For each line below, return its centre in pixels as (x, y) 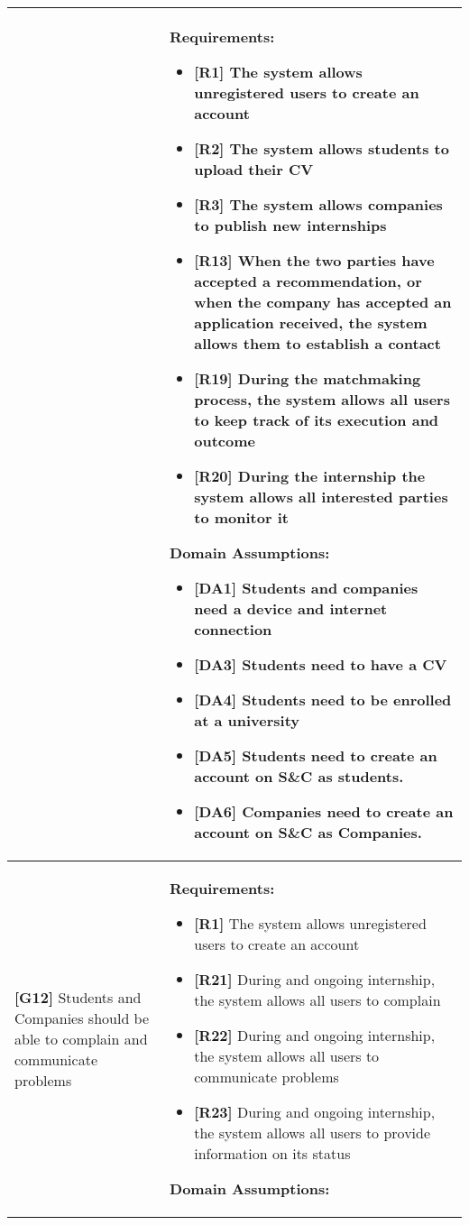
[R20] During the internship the (310, 476)
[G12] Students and (78, 997)
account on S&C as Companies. (308, 832)
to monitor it (241, 517)
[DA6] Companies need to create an (324, 811)
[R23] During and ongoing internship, (315, 1112)
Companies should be (82, 1018)
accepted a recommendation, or (308, 281)
